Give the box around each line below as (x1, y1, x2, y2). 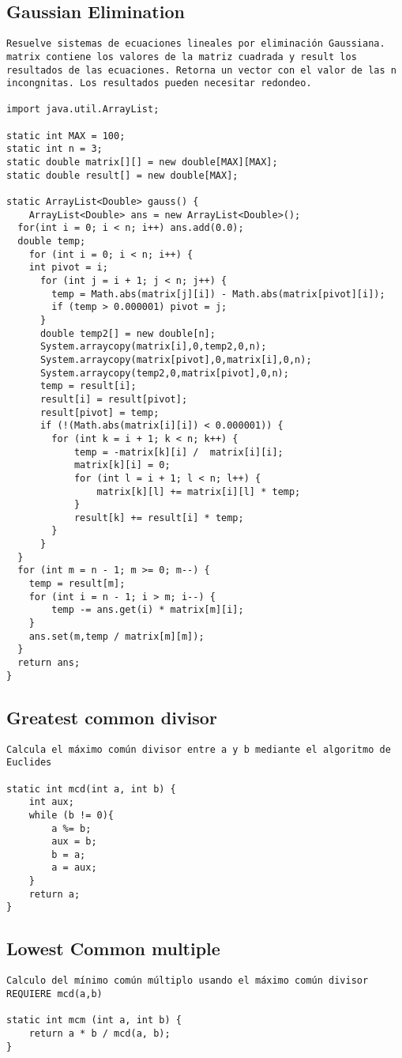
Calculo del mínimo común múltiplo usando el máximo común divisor (6, 975, 369, 987)
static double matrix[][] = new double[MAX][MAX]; (6, 157, 278, 168)
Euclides (6, 757, 52, 769)
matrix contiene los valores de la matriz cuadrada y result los (6, 51, 357, 62)
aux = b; (51, 836, 97, 848)
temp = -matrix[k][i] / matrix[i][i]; (73, 446, 284, 458)
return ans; (17, 657, 81, 669)
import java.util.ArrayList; (6, 104, 160, 115)
